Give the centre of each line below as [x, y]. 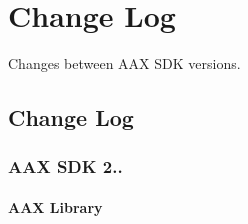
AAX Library [55, 206]
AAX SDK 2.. [65, 166]
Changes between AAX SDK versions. [124, 63]
